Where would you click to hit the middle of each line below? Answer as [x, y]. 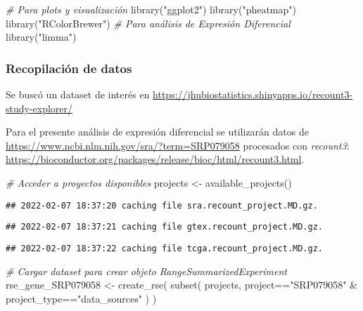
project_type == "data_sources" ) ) [81, 298]
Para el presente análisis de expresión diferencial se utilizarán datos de [157, 132]
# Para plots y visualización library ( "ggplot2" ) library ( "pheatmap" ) [151, 9]
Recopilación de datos [69, 68]
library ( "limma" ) [41, 37]
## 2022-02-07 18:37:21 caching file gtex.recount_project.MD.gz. [165, 227]
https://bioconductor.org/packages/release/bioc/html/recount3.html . [155, 159]
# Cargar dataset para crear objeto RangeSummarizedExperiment [146, 271]
